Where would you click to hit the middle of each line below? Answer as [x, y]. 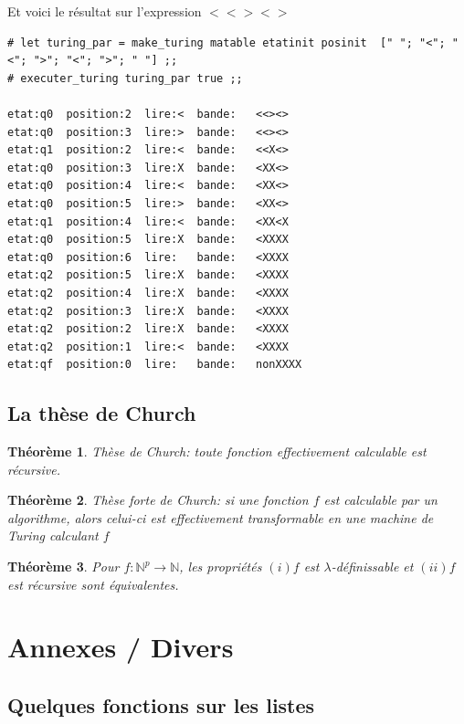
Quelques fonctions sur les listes [161, 705]
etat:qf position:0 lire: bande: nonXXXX [155, 365]
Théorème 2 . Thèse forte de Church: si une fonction [158, 500]
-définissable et [372, 567]
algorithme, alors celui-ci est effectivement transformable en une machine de [221, 517]
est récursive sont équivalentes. [93, 584]
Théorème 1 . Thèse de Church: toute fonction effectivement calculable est [217, 451]
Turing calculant [53, 535]
